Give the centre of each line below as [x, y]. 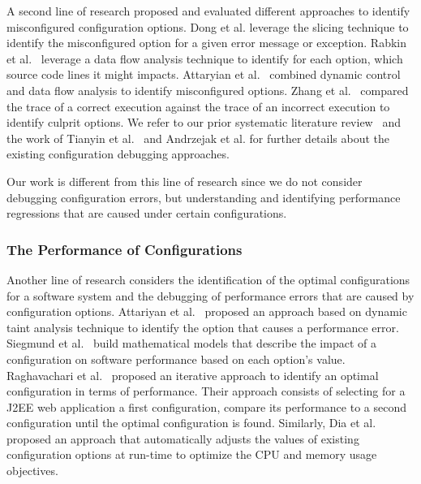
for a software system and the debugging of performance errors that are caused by [210, 295]
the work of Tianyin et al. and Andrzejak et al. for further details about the [198, 138]
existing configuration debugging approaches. [118, 154]
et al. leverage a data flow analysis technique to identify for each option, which [205, 58]
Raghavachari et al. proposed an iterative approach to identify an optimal [193, 375]
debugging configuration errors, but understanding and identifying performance [204, 197]
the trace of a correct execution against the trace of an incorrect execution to [198, 106]
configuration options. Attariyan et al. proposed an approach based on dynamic [207, 311]
